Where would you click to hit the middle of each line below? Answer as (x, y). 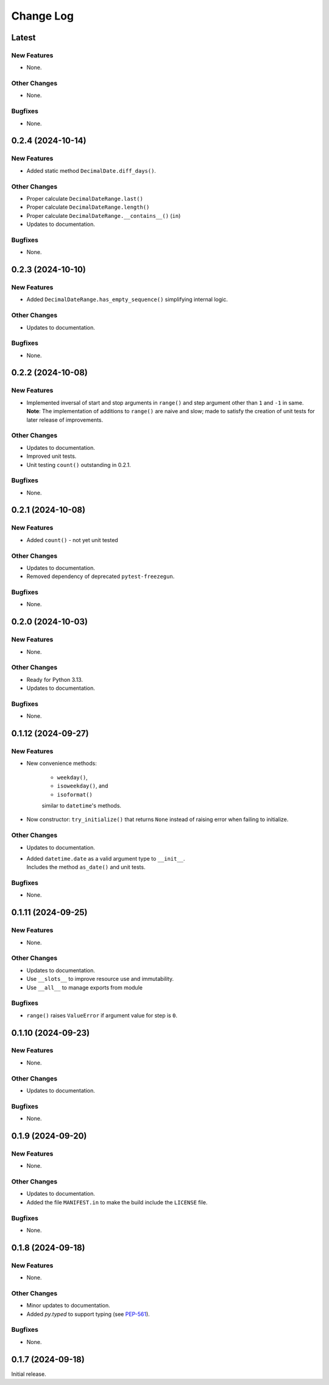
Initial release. (29, 1374)
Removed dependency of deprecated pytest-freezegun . (101, 576)
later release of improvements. (65, 420)
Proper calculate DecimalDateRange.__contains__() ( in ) (104, 215)
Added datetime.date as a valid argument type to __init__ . (106, 858)
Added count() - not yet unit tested (72, 540)
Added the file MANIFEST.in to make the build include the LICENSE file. (117, 1202)
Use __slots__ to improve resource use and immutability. (100, 979)
